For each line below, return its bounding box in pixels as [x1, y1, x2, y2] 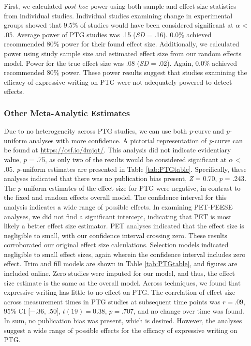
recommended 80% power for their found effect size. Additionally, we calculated [4, 39, 239, 49]
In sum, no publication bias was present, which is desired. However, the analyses [4, 316, 242, 326]
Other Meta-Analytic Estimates [4, 106, 130, 119]
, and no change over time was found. [133, 306, 244, 316]
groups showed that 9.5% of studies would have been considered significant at [4, 20, 234, 30]
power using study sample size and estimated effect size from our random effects [4, 48, 241, 58]
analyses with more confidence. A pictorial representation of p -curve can [29, 135, 243, 145]
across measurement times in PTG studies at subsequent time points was [4, 296, 221, 306]
